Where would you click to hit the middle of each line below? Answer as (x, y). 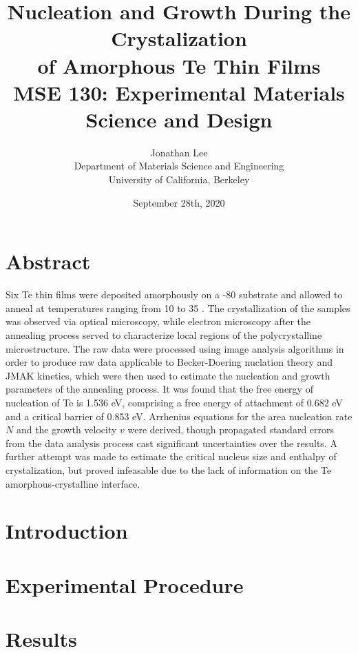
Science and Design (179, 119)
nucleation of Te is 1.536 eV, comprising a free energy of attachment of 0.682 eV (174, 402)
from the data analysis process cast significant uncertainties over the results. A (171, 443)
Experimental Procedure (125, 584)
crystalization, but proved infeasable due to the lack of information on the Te (169, 469)
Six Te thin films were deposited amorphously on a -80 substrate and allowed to (174, 294)
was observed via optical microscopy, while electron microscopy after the (158, 321)
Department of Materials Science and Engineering (179, 166)
